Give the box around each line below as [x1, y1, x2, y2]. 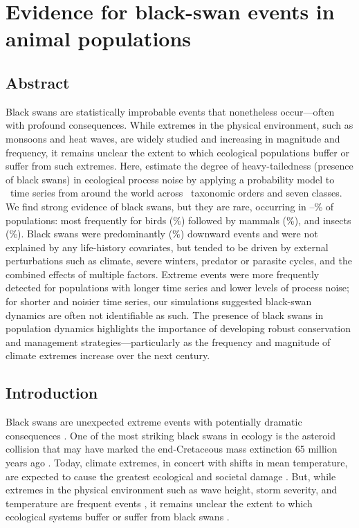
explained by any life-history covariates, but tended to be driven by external [6, 239, 329, 254]
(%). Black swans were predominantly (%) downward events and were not [6, 226, 318, 241]
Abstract [6, 71, 70, 93]
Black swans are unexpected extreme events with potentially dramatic [6, 415, 302, 429]
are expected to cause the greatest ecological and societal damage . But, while [6, 468, 336, 483]
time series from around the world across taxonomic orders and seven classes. [10, 185, 342, 200]
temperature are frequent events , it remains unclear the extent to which [6, 495, 313, 510]
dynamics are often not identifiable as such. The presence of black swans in [6, 307, 324, 322]
